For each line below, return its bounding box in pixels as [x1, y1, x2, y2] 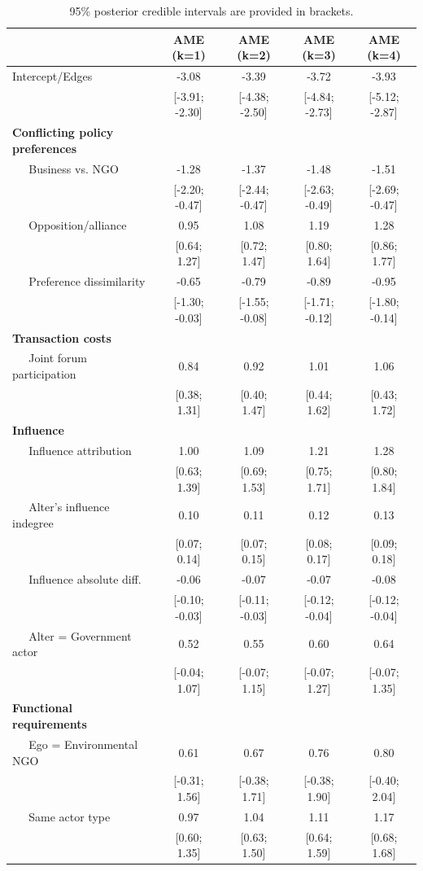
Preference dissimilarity [28, 273, 146, 290]
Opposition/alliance [28, 217, 127, 234]
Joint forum [28, 349, 88, 366]
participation [12, 365, 76, 383]
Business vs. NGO [28, 160, 119, 177]
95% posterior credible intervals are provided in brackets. [69, 2, 354, 19]
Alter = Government [28, 627, 132, 644]
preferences [12, 139, 77, 156]
